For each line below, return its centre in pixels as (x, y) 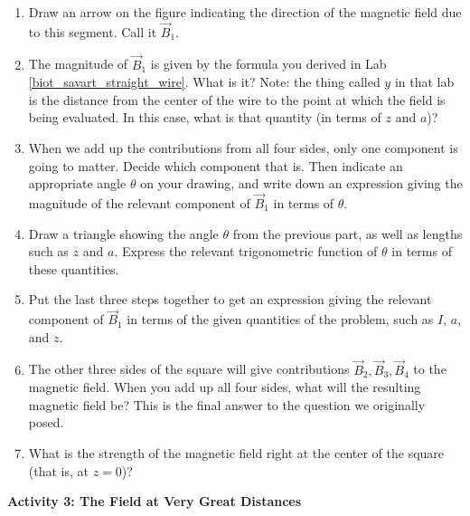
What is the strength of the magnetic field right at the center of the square (236, 452)
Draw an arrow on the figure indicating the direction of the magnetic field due (245, 12)
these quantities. (74, 268)
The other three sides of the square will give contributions (189, 369)
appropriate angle (77, 183)
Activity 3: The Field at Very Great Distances (155, 501)
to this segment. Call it (93, 31)
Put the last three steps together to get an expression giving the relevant (230, 299)
